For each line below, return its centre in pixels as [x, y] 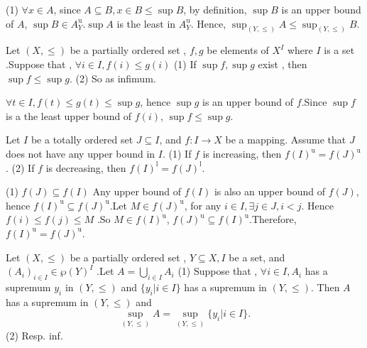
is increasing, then [242, 154]
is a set [339, 50]
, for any [203, 205]
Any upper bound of [137, 191]
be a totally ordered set [82, 140]
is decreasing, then [86, 167]
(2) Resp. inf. [34, 335]
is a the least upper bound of [69, 115]
